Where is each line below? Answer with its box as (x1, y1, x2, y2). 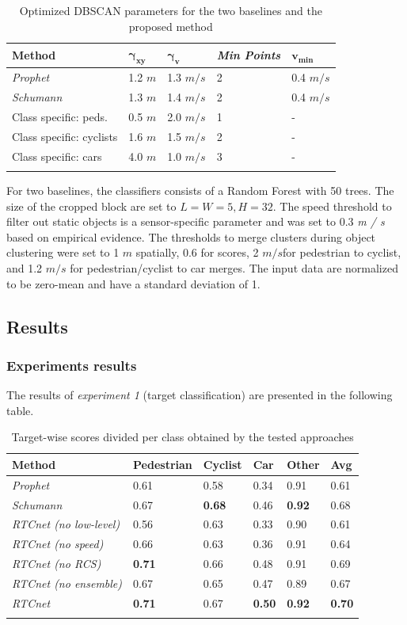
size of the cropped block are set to (6, 197, 177, 214)
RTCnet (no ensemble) (12, 574, 123, 591)
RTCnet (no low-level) (12, 516, 120, 532)
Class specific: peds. (12, 108, 108, 124)
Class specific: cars (12, 147, 102, 164)
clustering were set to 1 (6, 244, 120, 261)
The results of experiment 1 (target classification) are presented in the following (6, 387, 393, 403)
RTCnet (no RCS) (12, 555, 101, 572)
